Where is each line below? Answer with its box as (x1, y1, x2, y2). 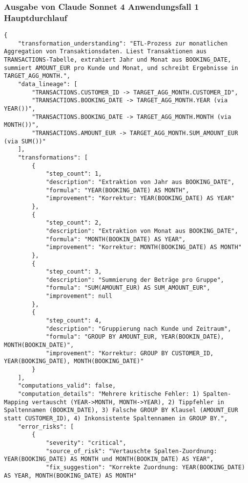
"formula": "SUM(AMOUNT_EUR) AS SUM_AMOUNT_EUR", (45, 284, 210, 292)
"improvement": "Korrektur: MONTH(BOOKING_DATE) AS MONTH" (45, 244, 242, 251)
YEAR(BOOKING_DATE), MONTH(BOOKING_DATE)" (4, 358, 144, 365)
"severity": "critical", (45, 439, 126, 446)
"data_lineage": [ (18, 81, 78, 88)
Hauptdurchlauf (4, 11, 67, 23)
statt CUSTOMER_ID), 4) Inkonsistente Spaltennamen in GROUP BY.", (4, 414, 228, 422)
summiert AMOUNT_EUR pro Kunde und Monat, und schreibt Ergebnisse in (4, 64, 238, 71)
